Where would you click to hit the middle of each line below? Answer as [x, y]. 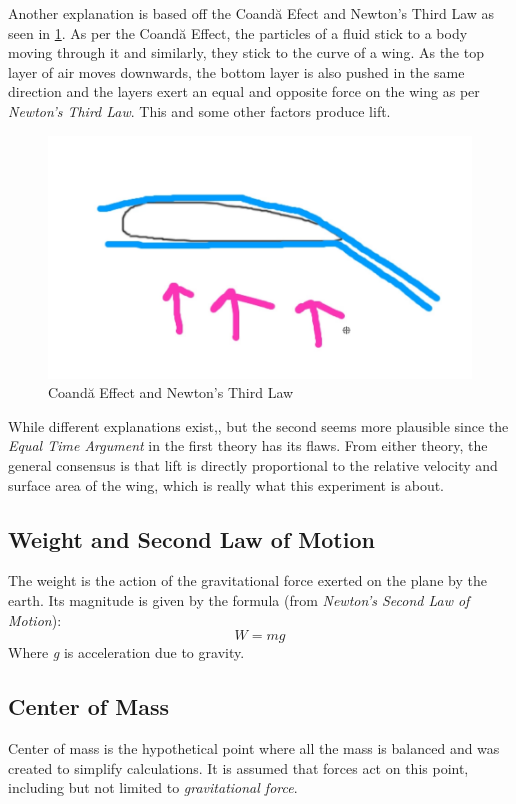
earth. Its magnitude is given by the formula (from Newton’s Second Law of [239, 599]
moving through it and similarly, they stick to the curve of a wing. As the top [246, 52]
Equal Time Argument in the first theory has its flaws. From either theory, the [248, 445]
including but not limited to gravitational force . [153, 787]
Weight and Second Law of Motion [191, 538]
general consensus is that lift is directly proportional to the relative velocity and [253, 465]
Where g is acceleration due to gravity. [126, 652]
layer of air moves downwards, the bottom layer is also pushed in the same [236, 71]
